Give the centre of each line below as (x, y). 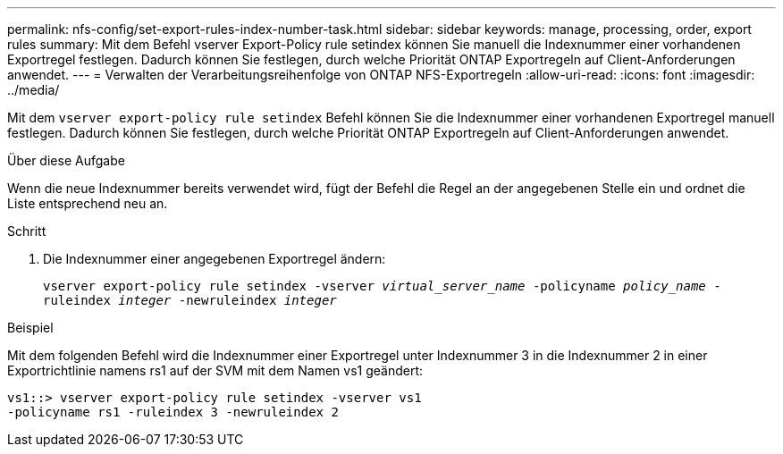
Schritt (27, 231)
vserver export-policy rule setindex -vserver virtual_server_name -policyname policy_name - (382, 286)
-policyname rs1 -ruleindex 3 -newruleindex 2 (173, 412)
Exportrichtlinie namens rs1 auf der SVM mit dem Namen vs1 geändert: (215, 370)
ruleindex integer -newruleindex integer (190, 300)
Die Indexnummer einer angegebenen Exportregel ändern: (215, 259)
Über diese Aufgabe (66, 160)
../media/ (34, 90)
